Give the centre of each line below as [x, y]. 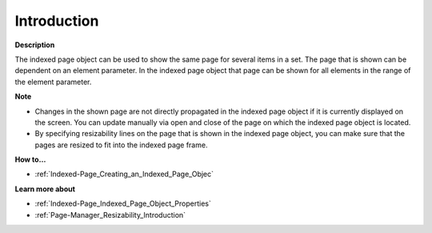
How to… [30, 159]
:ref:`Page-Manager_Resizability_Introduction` [110, 215]
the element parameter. [53, 82]
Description [35, 45]
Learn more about [45, 189]
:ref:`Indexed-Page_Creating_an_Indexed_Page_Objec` [124, 174]
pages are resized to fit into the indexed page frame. [121, 145]
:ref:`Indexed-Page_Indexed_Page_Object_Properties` [123, 203]
